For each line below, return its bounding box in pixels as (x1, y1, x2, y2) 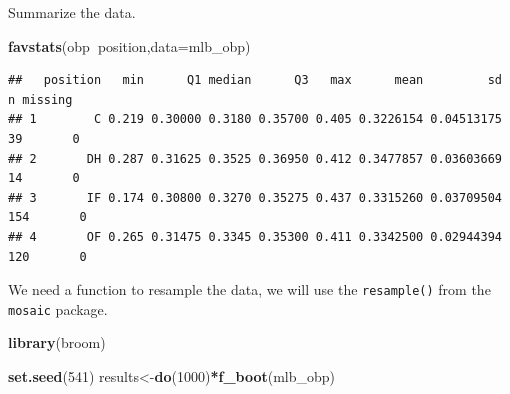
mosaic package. (8, 298, 108, 319)
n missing (8, 92, 73, 107)
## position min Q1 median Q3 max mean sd (8, 73, 502, 88)
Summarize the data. (8, 2, 136, 22)
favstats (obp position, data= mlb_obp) (8, 35, 251, 56)
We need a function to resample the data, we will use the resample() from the (8, 279, 491, 300)
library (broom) (8, 332, 106, 353)
